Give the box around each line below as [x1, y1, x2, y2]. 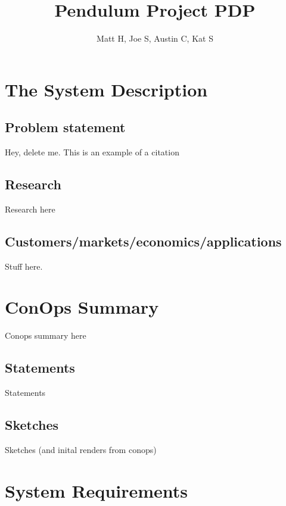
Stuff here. [5, 260, 43, 272]
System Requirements [5, 478, 188, 502]
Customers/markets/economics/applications [5, 232, 282, 250]
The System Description [5, 77, 208, 101]
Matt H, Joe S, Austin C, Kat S [97, 32, 213, 45]
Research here [5, 202, 55, 215]
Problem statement [5, 118, 126, 136]
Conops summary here [5, 329, 86, 342]
